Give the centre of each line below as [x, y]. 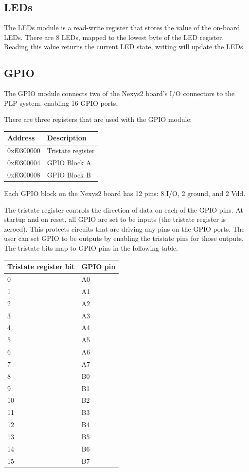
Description [67, 138]
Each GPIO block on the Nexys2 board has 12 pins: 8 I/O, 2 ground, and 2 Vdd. [125, 193]
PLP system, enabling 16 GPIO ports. [61, 103]
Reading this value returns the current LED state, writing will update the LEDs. [124, 47]
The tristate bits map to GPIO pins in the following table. [91, 248]
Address [21, 138]
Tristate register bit [41, 266]
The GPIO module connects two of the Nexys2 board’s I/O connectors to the [119, 93]
